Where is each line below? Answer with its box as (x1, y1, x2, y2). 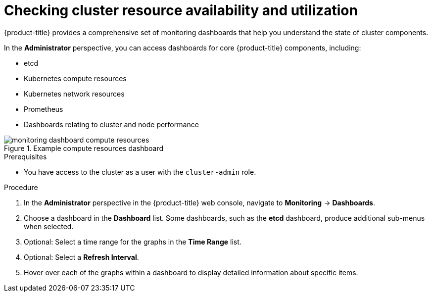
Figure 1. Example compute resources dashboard (4, 144, 164, 152)
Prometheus (24, 104, 63, 113)
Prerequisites (4, 152, 47, 161)
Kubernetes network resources (24, 89, 125, 98)
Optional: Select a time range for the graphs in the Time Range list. (24, 237, 241, 246)
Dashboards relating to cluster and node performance (24, 120, 199, 129)
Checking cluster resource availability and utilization (4, 2, 358, 19)
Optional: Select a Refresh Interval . (24, 252, 139, 261)
